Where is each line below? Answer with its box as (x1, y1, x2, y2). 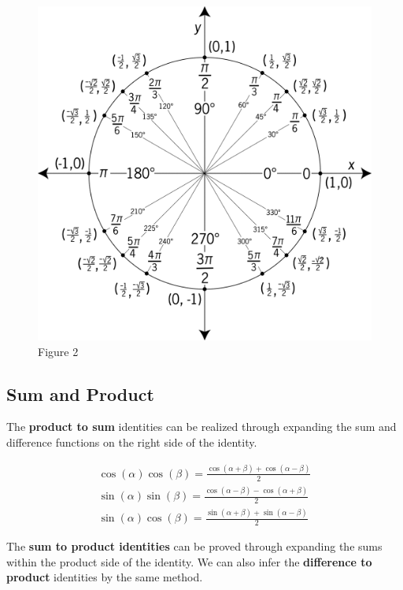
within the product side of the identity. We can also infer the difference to (6, 553, 372, 570)
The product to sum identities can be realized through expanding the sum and (6, 418, 397, 435)
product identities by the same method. (6, 569, 203, 585)
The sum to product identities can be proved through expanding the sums (6, 538, 383, 555)
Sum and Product (6, 381, 154, 406)
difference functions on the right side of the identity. (6, 433, 257, 450)
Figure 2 (38, 343, 79, 359)
